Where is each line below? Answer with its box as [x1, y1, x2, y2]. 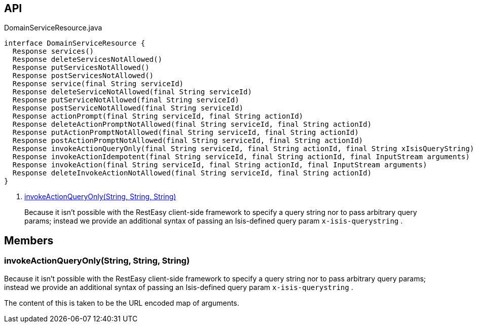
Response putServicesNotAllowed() [12, 63, 150, 72]
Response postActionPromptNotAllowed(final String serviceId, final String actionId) [12, 136, 363, 145]
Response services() [12, 47, 94, 56]
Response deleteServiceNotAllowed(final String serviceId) [12, 88, 252, 96]
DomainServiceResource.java [4, 23, 102, 32]
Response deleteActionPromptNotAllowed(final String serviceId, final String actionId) [12, 120, 372, 129]
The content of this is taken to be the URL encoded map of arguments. [4, 298, 239, 307]
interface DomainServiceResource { [4, 39, 145, 48]
